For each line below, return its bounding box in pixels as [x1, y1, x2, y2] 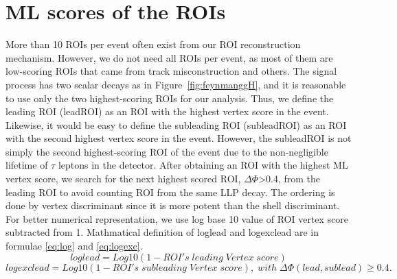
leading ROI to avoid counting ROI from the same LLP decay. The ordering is [5, 184, 335, 199]
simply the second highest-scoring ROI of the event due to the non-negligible [5, 144, 328, 158]
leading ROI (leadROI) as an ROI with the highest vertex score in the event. [5, 104, 329, 119]
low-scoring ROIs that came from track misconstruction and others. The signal [5, 64, 337, 78]
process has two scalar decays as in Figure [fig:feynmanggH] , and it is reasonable [5, 77, 346, 91]
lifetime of [5, 158, 48, 172]
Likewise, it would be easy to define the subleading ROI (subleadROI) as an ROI [5, 117, 347, 132]
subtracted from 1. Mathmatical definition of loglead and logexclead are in [5, 225, 319, 239]
